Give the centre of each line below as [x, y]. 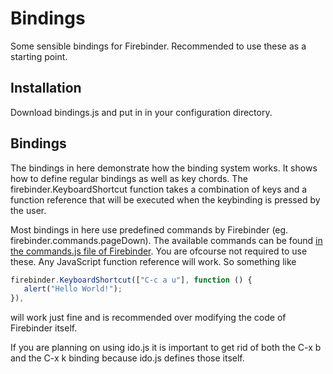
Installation [46, 88]
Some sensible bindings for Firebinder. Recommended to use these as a [158, 46]
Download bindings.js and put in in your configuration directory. [141, 112]
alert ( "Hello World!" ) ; [73, 289]
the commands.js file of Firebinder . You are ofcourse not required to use [159, 251]
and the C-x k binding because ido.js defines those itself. [127, 358]
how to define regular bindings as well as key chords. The [129, 178]
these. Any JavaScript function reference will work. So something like [153, 261]
